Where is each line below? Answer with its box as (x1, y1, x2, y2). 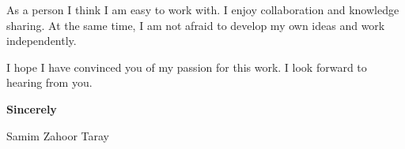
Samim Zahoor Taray (6, 127, 109, 143)
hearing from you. (6, 74, 93, 91)
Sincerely (6, 100, 57, 117)
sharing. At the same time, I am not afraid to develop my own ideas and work (6, 17, 385, 33)
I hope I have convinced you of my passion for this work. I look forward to (6, 58, 367, 75)
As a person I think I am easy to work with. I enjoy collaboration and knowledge (6, 2, 399, 17)
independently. (6, 32, 77, 49)
